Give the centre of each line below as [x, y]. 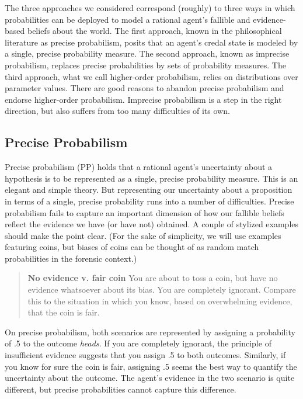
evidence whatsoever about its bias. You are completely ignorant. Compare [162, 289]
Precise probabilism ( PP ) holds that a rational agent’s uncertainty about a [139, 167]
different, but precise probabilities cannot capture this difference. [121, 389]
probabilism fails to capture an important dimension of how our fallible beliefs [144, 212]
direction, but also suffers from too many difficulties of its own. [117, 111]
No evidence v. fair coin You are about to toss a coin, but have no [153, 278]
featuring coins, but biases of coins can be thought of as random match [132, 247]
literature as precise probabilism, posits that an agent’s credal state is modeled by [151, 42]
